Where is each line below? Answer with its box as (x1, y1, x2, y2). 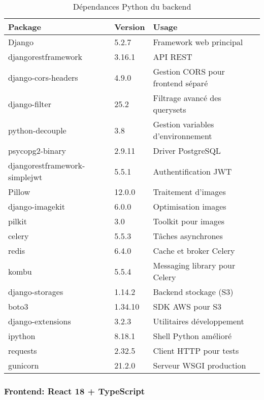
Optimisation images (153, 201, 226, 212)
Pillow (8, 186, 30, 197)
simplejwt (8, 171, 43, 183)
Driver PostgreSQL (153, 145, 221, 156)
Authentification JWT (153, 165, 232, 177)
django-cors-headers (8, 71, 78, 83)
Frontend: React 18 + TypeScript (4, 384, 145, 397)
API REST (153, 51, 192, 62)
